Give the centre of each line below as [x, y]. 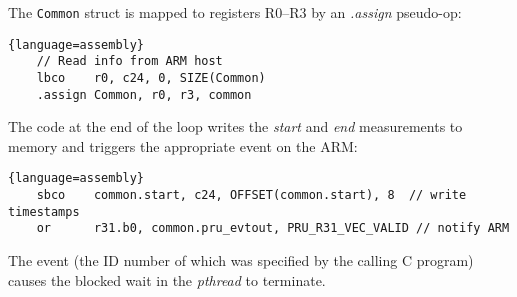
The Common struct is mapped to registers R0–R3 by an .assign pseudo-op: [235, 12]
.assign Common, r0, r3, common [144, 94]
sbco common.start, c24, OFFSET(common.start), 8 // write [251, 195]
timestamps [44, 211]
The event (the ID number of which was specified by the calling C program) [241, 260]
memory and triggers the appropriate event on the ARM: [183, 145]
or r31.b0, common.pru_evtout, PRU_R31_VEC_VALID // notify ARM [273, 228]
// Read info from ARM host [129, 61]
